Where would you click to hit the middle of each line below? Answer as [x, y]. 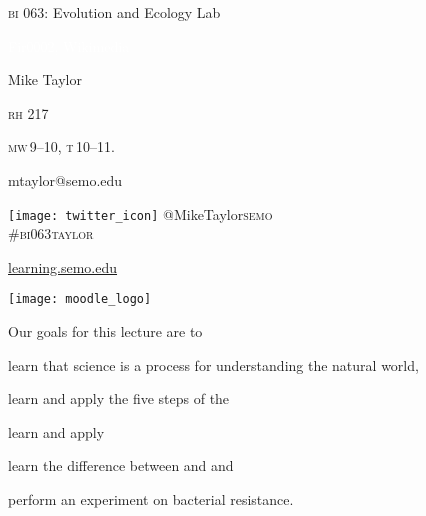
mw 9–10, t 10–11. [61, 146]
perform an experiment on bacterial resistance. [151, 499]
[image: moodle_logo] [80, 299]
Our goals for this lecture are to [105, 331]
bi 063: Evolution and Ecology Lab [114, 12]
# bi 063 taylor [51, 233]
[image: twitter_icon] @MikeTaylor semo [140, 213]
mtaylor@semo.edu [65, 179]
